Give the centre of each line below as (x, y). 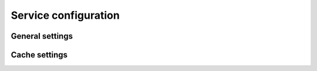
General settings (42, 36)
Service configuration (65, 15)
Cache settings (39, 55)
